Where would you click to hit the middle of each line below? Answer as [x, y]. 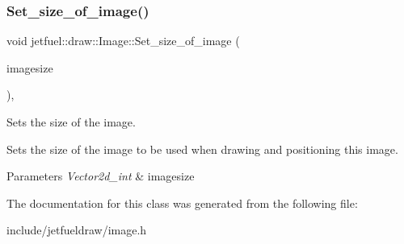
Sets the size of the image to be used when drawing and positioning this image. [202, 149]
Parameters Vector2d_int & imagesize [101, 176]
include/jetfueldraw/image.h [77, 230]
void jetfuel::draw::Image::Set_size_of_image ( [123, 41]
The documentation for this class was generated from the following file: [182, 203]
